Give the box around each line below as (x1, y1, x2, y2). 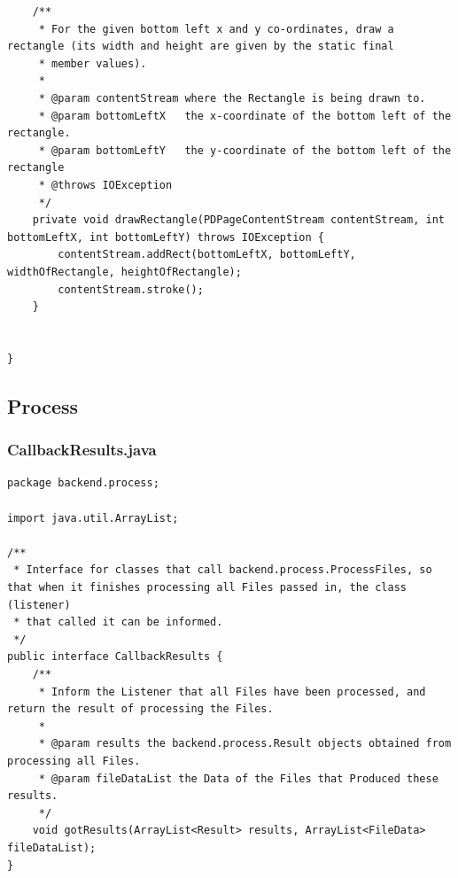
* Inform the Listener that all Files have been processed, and (38, 685, 426, 698)
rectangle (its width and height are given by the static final (7, 40, 394, 53)
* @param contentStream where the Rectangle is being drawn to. (38, 91, 426, 105)
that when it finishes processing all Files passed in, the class (7, 581, 408, 594)
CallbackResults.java (7, 439, 157, 461)
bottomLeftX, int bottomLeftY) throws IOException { (7, 230, 324, 244)
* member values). (38, 57, 147, 70)
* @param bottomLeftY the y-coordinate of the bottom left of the (38, 144, 452, 157)
